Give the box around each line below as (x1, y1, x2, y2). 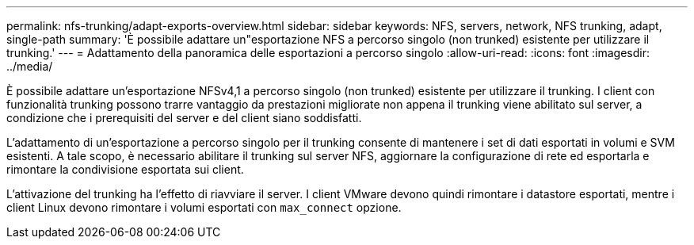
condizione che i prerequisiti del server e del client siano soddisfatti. (6, 111, 362, 124)
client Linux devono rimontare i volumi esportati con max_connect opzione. (6, 201, 402, 214)
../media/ (6, 59, 53, 73)
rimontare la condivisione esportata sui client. (6, 163, 244, 176)
